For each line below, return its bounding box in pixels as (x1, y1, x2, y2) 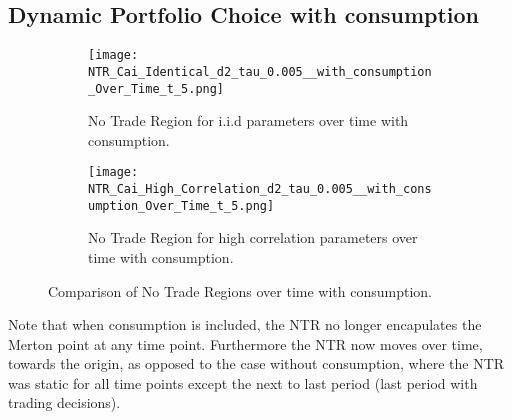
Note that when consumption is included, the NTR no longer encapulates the (8, 314, 482, 335)
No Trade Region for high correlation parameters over (88, 227, 418, 248)
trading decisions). (8, 392, 121, 413)
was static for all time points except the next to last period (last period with (8, 372, 478, 393)
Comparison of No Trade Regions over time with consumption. (48, 280, 432, 301)
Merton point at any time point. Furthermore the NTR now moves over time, (8, 333, 483, 354)
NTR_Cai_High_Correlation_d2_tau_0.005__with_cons (88, 182, 432, 197)
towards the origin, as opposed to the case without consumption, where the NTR (8, 353, 505, 374)
